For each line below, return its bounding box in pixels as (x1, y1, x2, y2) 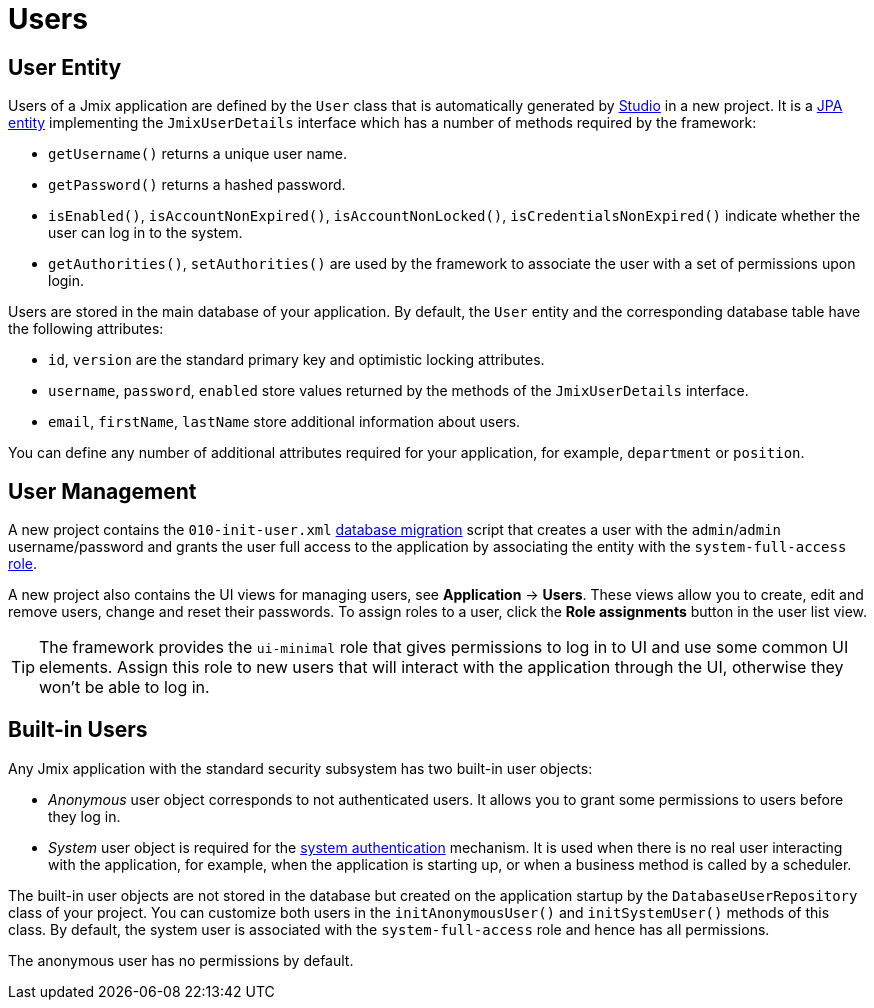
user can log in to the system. (48, 224, 243, 242)
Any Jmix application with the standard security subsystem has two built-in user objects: (8, 759, 593, 777)
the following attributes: (8, 320, 164, 338)
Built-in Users (8, 717, 148, 743)
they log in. (48, 807, 121, 825)
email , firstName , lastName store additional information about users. (48, 413, 521, 431)
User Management (8, 478, 197, 504)
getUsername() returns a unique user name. (48, 145, 347, 163)
